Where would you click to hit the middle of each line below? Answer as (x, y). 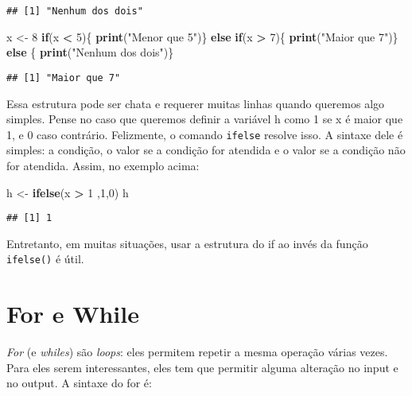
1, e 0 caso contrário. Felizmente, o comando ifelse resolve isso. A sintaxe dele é (205, 134)
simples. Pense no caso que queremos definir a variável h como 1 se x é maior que (205, 119)
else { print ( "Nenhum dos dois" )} (90, 52)
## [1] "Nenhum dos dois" (75, 11)
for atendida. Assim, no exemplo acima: (103, 165)
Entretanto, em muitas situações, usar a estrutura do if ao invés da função (187, 243)
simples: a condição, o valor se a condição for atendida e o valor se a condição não (206, 150)
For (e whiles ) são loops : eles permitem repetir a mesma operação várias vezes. (197, 352)
